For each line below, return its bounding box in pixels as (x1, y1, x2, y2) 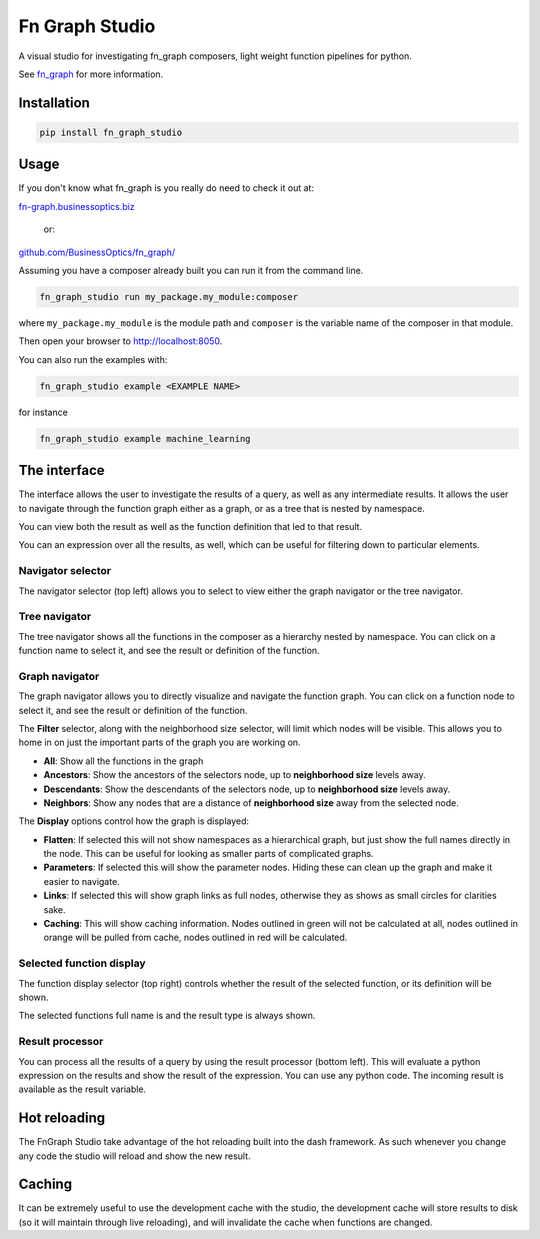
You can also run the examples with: (18, 353, 168, 365)
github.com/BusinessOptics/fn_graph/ (18, 246, 175, 258)
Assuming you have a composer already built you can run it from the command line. (18, 265, 364, 276)
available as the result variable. (18, 1083, 147, 1095)
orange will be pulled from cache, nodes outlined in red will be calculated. (43, 931, 348, 944)
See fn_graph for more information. (18, 68, 164, 80)
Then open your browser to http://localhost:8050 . (18, 335, 223, 347)
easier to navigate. (43, 875, 120, 887)
